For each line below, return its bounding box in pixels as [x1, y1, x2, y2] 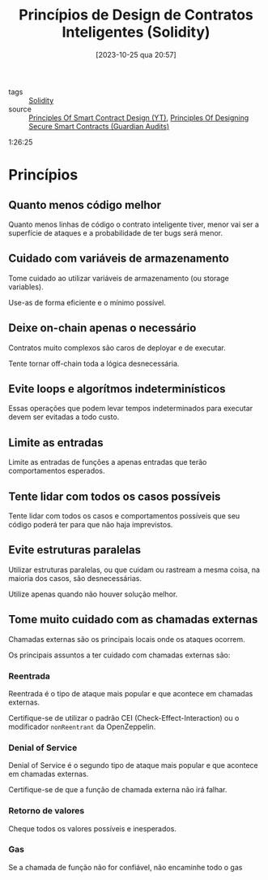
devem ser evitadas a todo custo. [8, 412, 120, 422]
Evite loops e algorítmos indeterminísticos [8, 382, 226, 396]
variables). [8, 282, 44, 292]
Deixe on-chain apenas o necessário [8, 321, 197, 335]
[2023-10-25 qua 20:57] [96, 50, 177, 59]
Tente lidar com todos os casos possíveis [8, 489, 221, 503]
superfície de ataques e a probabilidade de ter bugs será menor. [8, 228, 223, 237]
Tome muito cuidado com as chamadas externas [8, 613, 258, 626]
